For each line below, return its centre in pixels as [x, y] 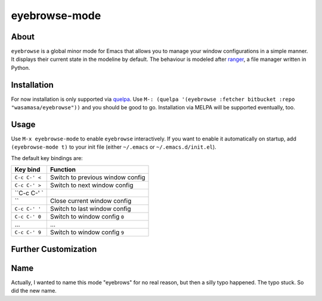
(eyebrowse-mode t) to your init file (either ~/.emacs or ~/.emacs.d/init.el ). [114, 147]
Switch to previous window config [97, 177]
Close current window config [91, 201]
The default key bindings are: [47, 158]
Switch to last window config [90, 209]
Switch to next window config [92, 185]
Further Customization [54, 249]
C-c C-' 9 [28, 232]
